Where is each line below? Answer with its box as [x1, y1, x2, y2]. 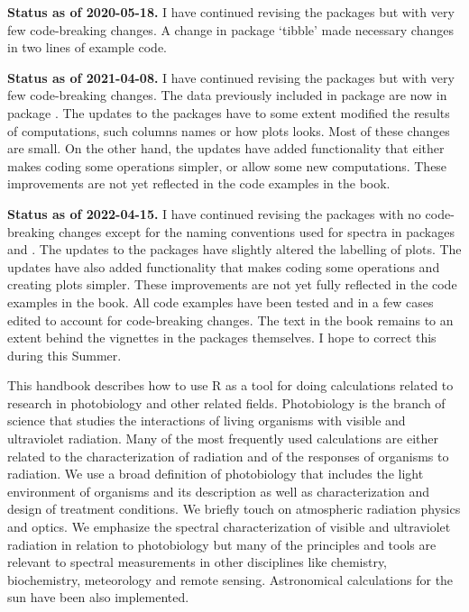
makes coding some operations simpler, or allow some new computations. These [7, 156, 447, 175]
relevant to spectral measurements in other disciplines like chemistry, [7, 553, 388, 571]
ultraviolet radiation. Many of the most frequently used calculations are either [7, 429, 439, 448]
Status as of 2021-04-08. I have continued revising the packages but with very [7, 68, 455, 87]
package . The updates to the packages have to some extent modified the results [7, 103, 450, 122]
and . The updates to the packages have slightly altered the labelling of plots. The [7, 240, 462, 259]
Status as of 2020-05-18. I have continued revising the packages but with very [7, 3, 455, 21]
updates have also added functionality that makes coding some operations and [7, 257, 440, 276]
